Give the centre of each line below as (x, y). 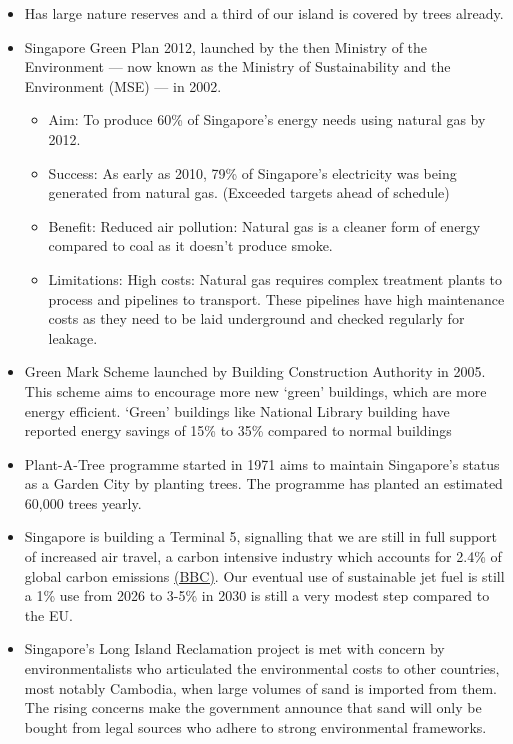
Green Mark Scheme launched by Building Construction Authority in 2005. (255, 371)
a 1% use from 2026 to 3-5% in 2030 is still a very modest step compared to (257, 595)
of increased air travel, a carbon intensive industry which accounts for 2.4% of (263, 556)
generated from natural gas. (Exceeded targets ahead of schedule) (249, 192)
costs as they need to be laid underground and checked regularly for (256, 318)
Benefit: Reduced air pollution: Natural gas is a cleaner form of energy (264, 225)
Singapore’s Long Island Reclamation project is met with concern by (234, 648)
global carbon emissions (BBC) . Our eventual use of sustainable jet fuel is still (264, 575)
